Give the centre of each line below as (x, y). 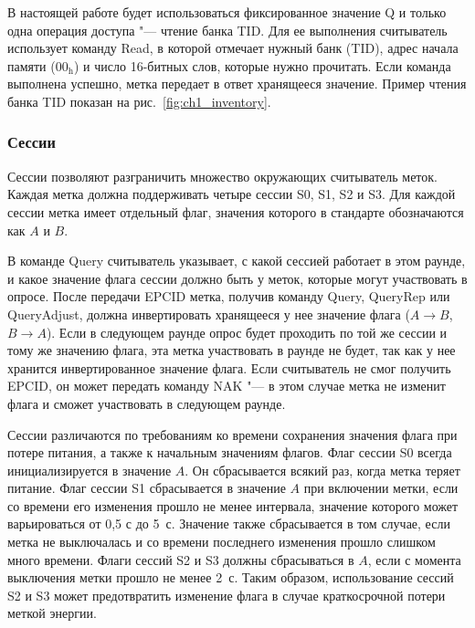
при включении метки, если (381, 488)
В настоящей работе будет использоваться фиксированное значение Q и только (227, 12)
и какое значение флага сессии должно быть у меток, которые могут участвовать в (237, 278)
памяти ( (32, 65)
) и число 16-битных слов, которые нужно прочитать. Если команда (262, 65)
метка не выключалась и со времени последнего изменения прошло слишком (222, 542)
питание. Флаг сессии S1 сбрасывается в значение (147, 488)
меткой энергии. (52, 613)
